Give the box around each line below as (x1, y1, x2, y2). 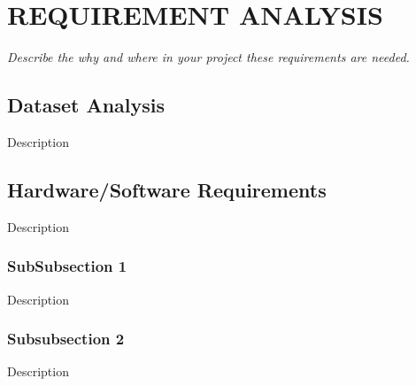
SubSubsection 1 (7, 255, 127, 277)
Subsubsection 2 (7, 328, 125, 350)
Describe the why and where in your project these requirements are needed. (7, 48, 410, 66)
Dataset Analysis (7, 91, 166, 119)
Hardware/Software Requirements (7, 175, 327, 203)
